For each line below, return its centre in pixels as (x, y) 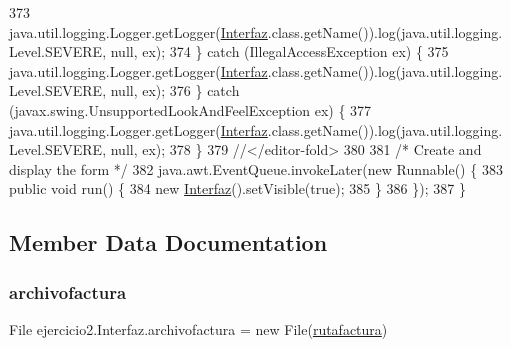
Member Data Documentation (168, 242)
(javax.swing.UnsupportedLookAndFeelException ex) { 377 (190, 109)
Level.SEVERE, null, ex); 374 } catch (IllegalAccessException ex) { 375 (229, 51)
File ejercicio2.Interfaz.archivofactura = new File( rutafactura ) (198, 328)
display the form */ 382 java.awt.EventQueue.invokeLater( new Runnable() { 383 (256, 168)
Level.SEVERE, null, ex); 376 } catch (124, 90)
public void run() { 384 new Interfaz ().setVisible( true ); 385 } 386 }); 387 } (237, 188)
